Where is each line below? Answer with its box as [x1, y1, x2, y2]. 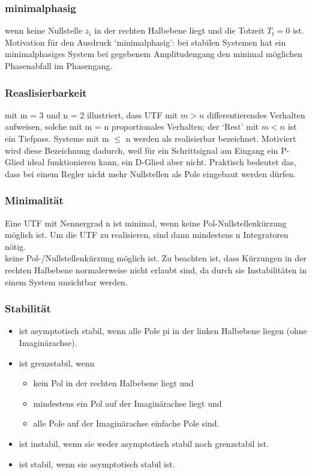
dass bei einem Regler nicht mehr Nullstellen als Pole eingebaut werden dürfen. [5, 167, 296, 180]
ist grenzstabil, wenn [19, 356, 95, 369]
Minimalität [5, 193, 64, 208]
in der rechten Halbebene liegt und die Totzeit [94, 24, 265, 37]
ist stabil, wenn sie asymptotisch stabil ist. [19, 457, 175, 470]
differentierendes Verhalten [206, 108, 305, 121]
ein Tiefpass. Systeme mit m [5, 132, 109, 144]
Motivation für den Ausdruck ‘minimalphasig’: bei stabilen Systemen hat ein [5, 35, 286, 48]
